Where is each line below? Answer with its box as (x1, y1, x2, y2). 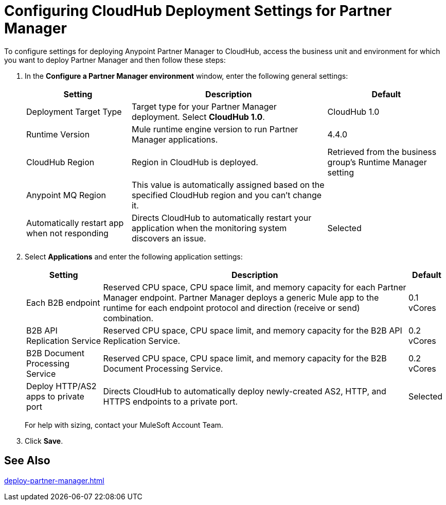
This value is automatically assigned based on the (132, 179, 325, 190)
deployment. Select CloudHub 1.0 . (132, 111, 265, 122)
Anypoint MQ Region (26, 189, 106, 200)
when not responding (26, 228, 109, 238)
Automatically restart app (26, 217, 124, 228)
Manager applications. (132, 134, 218, 145)
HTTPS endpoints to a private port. (103, 396, 238, 407)
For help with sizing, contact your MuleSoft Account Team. (25, 420, 223, 429)
